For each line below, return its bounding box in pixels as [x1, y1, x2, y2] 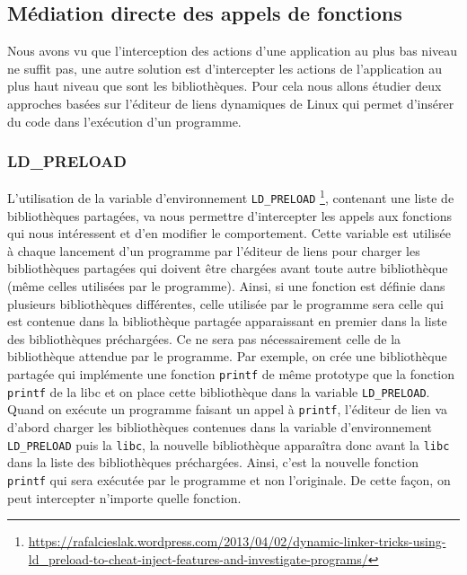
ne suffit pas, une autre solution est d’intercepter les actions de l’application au [7, 58, 442, 77]
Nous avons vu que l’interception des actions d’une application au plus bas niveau [7, 41, 458, 60]
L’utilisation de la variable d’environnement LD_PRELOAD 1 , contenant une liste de [7, 186, 454, 208]
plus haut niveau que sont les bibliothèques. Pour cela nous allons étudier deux [7, 76, 442, 95]
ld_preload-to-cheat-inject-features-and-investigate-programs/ [28, 549, 368, 568]
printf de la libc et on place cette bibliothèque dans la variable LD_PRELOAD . [7, 382, 430, 401]
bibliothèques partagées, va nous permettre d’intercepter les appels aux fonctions [7, 206, 452, 225]
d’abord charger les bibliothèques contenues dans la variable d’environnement [7, 418, 433, 437]
